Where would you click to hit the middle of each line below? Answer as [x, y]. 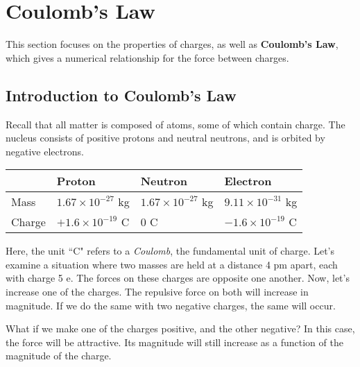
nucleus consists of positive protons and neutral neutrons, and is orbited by [165, 138]
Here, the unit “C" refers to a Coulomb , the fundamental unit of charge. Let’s [170, 251]
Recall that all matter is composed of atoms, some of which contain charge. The [175, 124]
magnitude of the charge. [59, 356]
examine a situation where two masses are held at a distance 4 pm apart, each [172, 264]
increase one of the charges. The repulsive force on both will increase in [157, 292]
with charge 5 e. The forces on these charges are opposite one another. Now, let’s [178, 278]
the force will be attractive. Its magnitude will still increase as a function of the [174, 342]
